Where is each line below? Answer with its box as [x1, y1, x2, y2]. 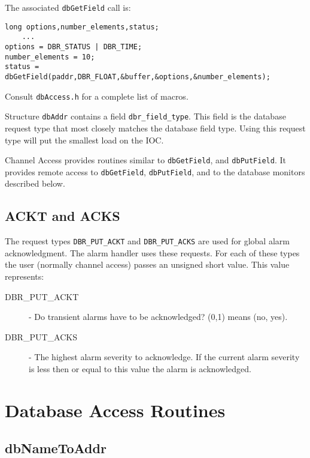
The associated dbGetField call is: [5, 1, 131, 13]
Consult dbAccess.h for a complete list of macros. [5, 89, 189, 102]
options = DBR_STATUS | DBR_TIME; [5, 42, 142, 51]
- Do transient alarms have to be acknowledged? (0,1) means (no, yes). [29, 310, 288, 323]
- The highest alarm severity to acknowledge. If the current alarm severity [29, 351, 300, 363]
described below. [5, 177, 65, 190]
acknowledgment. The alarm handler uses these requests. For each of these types [5, 246, 300, 259]
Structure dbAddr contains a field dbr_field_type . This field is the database [5, 110, 286, 122]
